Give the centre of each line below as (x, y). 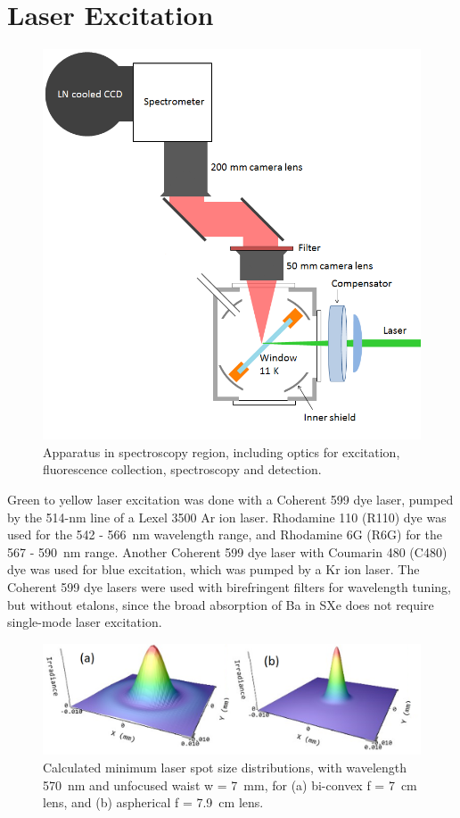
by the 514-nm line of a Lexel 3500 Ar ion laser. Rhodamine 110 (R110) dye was (227, 517)
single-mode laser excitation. (85, 622)
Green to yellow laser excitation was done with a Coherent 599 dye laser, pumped (230, 500)
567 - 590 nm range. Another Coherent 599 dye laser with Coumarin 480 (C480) (227, 551)
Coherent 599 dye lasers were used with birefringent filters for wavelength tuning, (229, 587)
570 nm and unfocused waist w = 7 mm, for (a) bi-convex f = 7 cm (230, 785)
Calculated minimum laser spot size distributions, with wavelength (225, 768)
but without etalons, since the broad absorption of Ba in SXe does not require (221, 604)
